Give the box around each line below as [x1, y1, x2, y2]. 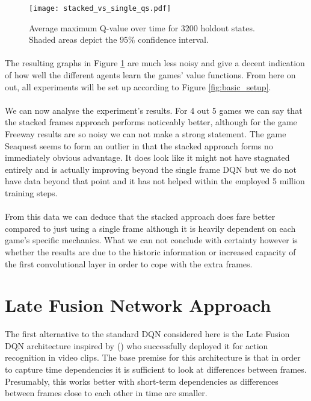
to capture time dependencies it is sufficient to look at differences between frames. [5, 363, 307, 376]
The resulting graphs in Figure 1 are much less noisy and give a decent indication [5, 57, 305, 69]
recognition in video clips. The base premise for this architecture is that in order [5, 351, 301, 364]
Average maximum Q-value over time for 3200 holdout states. [29, 21, 255, 34]
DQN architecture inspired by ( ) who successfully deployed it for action [5, 339, 268, 352]
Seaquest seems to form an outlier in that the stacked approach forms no [5, 139, 273, 152]
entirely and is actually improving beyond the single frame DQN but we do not [5, 163, 297, 175]
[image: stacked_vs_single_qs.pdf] [29, 4, 171, 13]
